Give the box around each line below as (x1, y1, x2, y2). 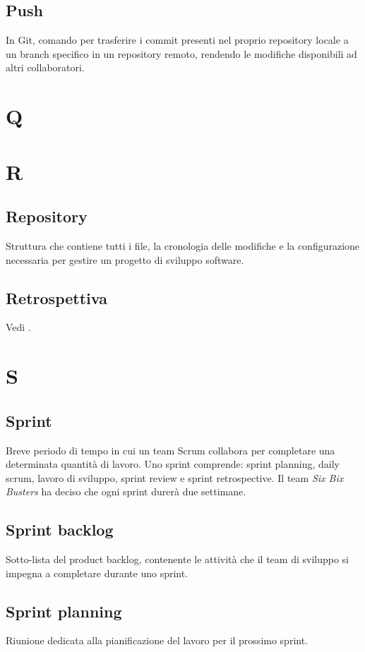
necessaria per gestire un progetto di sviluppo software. (6, 252, 244, 267)
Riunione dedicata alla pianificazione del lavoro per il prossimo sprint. (6, 633, 309, 648)
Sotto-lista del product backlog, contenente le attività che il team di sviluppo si (6, 552, 349, 567)
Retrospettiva (6, 286, 107, 308)
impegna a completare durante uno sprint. (6, 565, 189, 580)
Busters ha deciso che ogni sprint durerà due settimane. (6, 484, 246, 499)
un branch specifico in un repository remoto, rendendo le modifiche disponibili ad (6, 46, 357, 61)
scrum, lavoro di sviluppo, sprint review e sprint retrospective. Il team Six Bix (6, 470, 344, 485)
